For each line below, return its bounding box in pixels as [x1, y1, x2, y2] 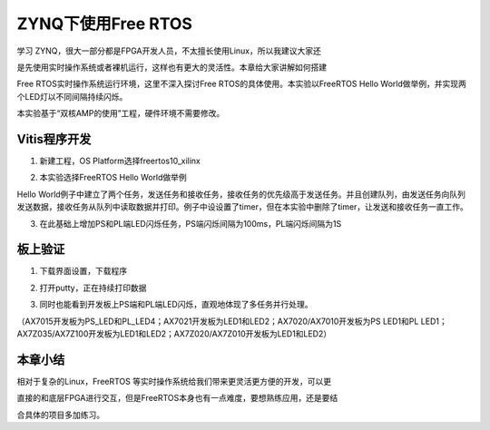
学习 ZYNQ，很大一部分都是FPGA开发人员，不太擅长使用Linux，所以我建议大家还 [16, 45, 321, 56]
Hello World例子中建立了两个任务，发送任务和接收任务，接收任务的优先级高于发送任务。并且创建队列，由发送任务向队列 [16, 189, 466, 200]
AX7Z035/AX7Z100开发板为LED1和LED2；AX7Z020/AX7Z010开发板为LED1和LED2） [16, 328, 332, 339]
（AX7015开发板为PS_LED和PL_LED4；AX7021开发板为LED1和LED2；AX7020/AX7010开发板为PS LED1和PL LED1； [16, 316, 448, 327]
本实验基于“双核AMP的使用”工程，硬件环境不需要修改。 [16, 108, 225, 119]
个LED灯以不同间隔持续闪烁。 [16, 91, 128, 102]
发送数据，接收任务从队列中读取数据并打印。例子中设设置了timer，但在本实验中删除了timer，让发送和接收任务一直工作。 [16, 201, 469, 212]
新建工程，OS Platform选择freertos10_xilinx [39, 155, 201, 167]
